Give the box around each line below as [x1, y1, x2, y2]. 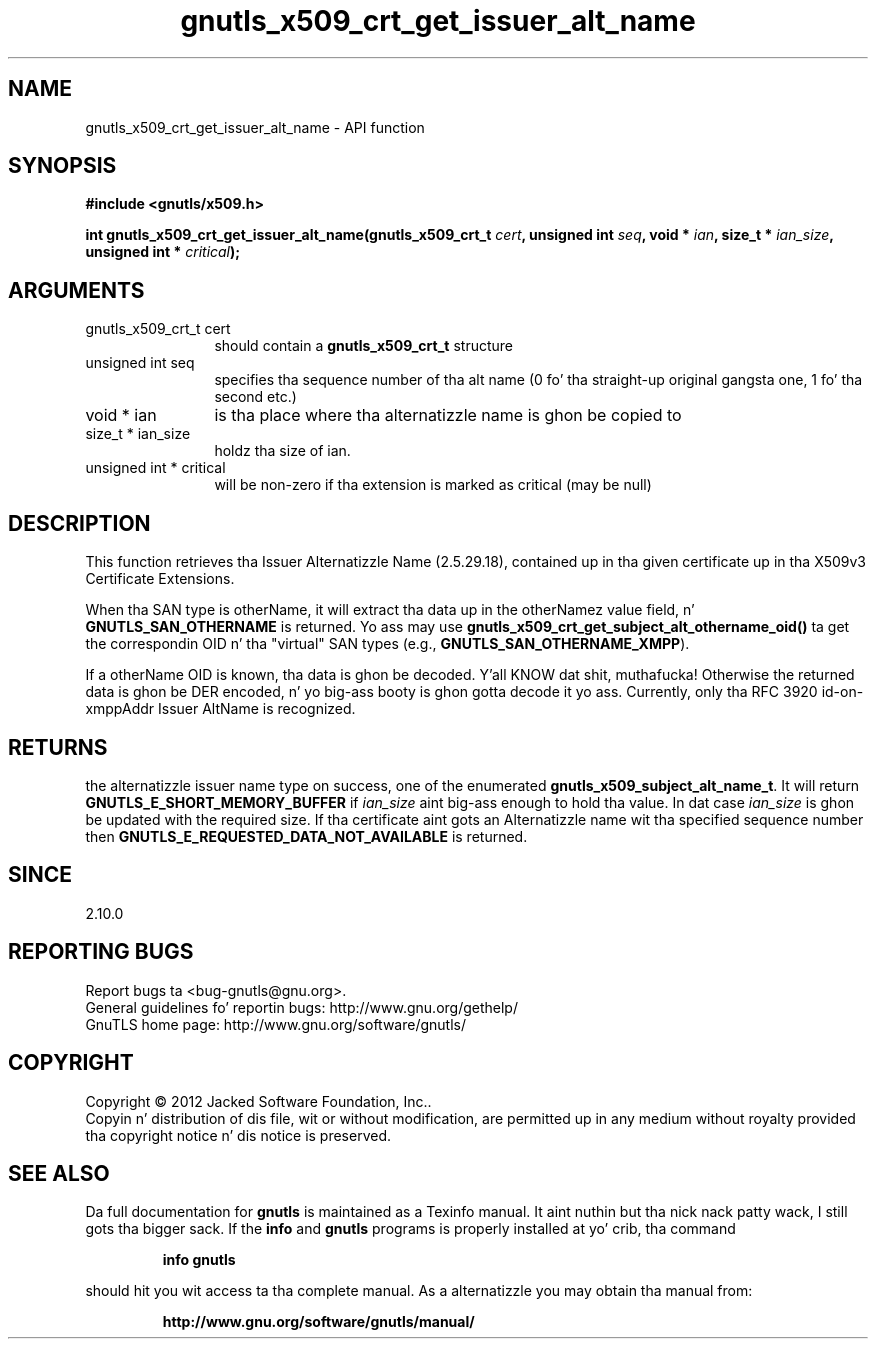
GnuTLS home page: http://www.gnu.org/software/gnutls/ [85, 1015, 466, 1033]
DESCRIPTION [8, 510, 151, 536]
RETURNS [8, 734, 108, 760]
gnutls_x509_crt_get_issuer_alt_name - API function [85, 118, 425, 136]
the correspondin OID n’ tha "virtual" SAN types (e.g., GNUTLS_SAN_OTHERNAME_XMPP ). [85, 635, 690, 653]
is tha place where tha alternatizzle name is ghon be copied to [214, 405, 682, 426]
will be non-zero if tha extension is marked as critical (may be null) [214, 476, 652, 494]
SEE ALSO [8, 1160, 110, 1186]
